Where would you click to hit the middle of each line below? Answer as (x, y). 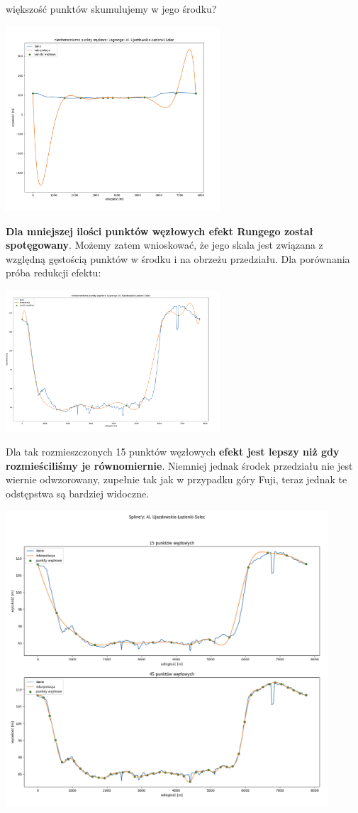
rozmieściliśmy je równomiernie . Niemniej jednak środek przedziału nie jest (179, 465)
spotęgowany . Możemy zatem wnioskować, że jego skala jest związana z (164, 245)
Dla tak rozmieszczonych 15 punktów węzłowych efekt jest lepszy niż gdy (173, 452)
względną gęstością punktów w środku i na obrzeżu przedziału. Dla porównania (178, 258)
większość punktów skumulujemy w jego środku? (111, 9)
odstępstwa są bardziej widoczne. (78, 493)
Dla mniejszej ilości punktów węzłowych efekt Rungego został (160, 231)
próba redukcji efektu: (54, 273)
